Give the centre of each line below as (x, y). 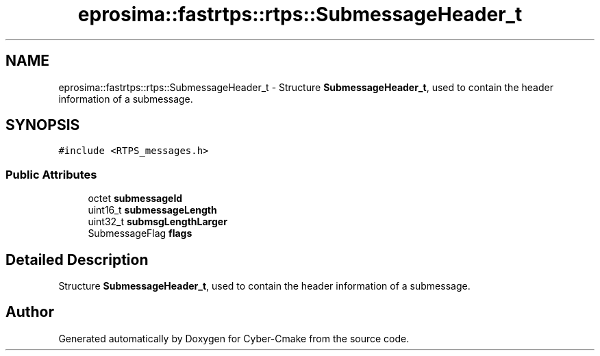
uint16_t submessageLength (152, 210)
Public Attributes (51, 174)
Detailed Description (77, 259)
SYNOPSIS (43, 125)
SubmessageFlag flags (140, 233)
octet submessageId (135, 199)
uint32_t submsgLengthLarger (158, 222)
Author (30, 312)
